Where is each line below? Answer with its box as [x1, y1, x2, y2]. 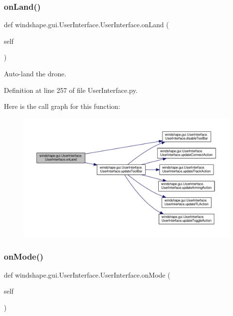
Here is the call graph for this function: [4, 101, 120, 111]
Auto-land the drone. [4, 69, 67, 78]
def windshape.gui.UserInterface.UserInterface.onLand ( [4, 19, 169, 30]
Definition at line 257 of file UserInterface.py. [4, 85, 138, 95]
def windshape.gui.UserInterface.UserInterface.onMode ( [4, 269, 170, 280]
